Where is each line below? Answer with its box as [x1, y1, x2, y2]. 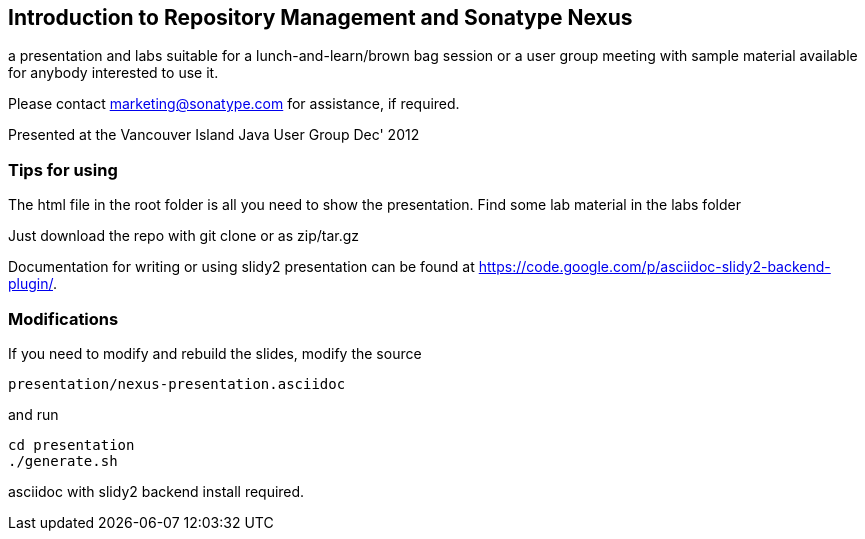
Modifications [8, 308, 119, 329]
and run [8, 405, 59, 423]
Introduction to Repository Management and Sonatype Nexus [8, 5, 633, 30]
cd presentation [8, 436, 135, 453]
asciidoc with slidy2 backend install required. [8, 482, 305, 500]
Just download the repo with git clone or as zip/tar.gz [8, 227, 360, 245]
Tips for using [8, 159, 118, 180]
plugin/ [8, 275, 53, 293]
